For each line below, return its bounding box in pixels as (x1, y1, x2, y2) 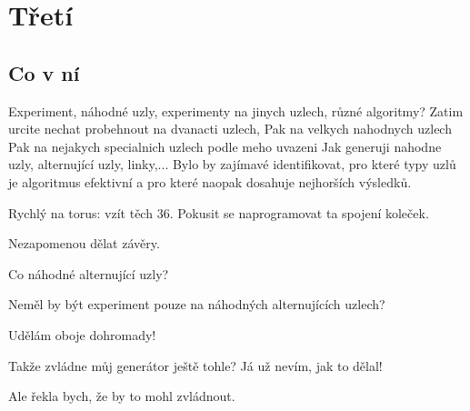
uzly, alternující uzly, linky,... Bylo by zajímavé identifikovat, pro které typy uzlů (8, 155, 456, 174)
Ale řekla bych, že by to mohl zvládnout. (8, 386, 235, 406)
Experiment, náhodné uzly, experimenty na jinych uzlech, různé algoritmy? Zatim (8, 101, 464, 120)
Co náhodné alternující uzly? (8, 264, 169, 283)
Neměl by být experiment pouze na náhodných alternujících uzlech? (8, 295, 385, 314)
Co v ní (8, 58, 80, 86)
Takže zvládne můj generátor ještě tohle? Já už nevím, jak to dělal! (8, 356, 383, 375)
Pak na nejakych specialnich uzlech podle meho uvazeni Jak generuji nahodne (8, 136, 442, 155)
